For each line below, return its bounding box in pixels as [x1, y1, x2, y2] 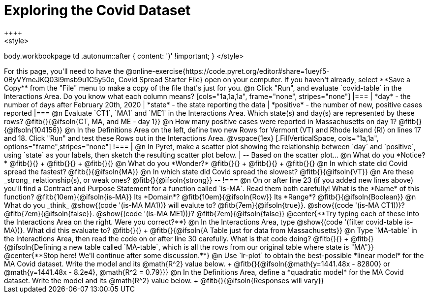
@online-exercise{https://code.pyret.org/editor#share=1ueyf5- [125, 66, 330, 75]
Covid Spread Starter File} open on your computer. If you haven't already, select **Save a [118, 75, 410, 84]
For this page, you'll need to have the [4, 66, 124, 75]
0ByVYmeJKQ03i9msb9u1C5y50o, [4, 75, 117, 84]
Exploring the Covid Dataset [4, 2, 191, 19]
